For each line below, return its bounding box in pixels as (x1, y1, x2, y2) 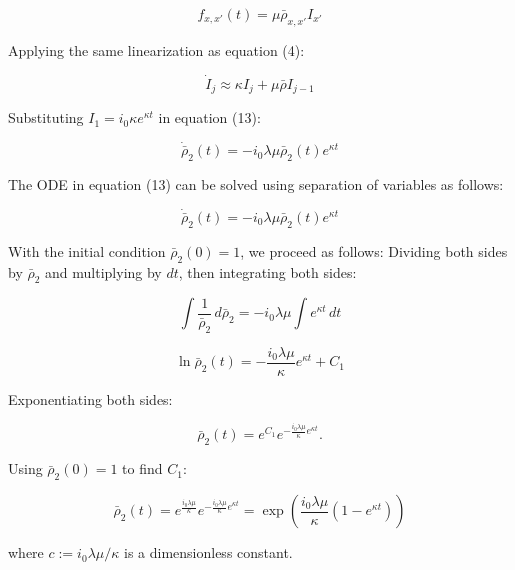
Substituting (8, 107, 84, 128)
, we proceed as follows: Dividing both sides (240, 240, 508, 261)
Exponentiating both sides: (8, 388, 173, 409)
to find (122, 458, 163, 479)
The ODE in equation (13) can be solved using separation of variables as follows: (8, 173, 504, 194)
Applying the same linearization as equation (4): (8, 39, 305, 60)
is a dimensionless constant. (123, 542, 293, 563)
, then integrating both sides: (178, 261, 357, 282)
